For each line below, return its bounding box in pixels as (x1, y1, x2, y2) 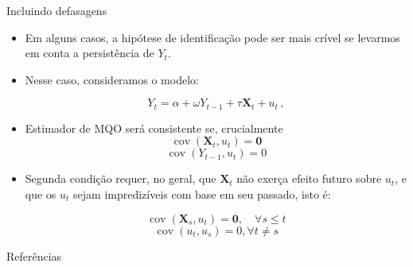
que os (25, 186, 56, 203)
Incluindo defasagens (6, 2, 107, 18)
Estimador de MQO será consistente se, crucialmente (25, 119, 283, 136)
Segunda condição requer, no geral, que (25, 170, 216, 187)
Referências (6, 247, 62, 264)
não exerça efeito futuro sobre (236, 170, 382, 187)
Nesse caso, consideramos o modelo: (25, 71, 199, 87)
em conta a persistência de (25, 44, 154, 61)
